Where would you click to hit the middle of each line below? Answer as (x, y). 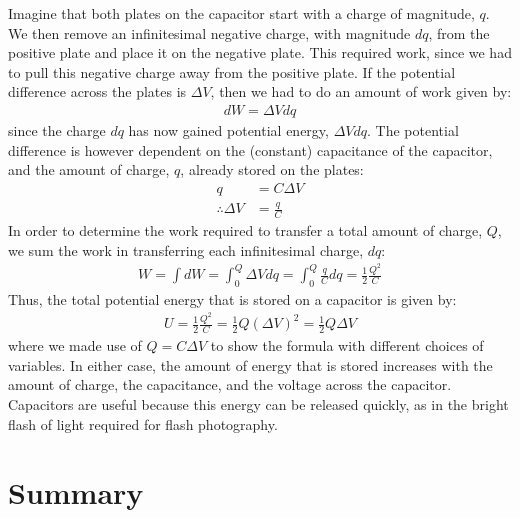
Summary (76, 492)
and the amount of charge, (89, 169)
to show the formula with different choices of (347, 345)
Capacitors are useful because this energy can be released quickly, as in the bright (258, 403)
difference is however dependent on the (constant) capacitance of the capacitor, (250, 149)
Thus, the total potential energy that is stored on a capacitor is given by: (232, 298)
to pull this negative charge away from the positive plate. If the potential (232, 71)
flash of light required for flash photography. (143, 423)
